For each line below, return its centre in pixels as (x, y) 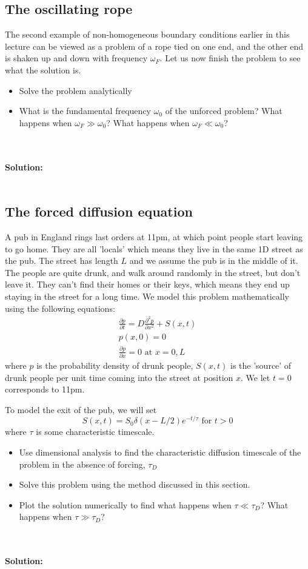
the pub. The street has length (62, 261)
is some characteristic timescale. (95, 432)
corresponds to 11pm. (45, 389)
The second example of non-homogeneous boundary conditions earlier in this (147, 34)
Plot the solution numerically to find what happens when (125, 504)
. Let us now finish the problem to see (230, 58)
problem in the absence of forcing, (82, 464)
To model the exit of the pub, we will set (81, 409)
